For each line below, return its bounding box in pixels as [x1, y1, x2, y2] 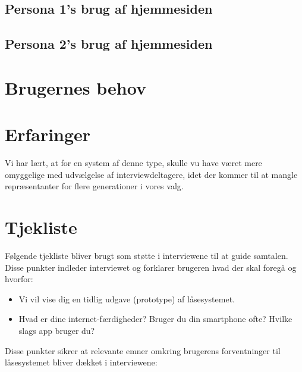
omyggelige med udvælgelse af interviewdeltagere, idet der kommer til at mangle [5, 168, 298, 180]
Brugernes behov [5, 75, 146, 99]
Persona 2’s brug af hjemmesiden [5, 35, 213, 53]
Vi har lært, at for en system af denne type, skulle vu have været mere [5, 157, 262, 169]
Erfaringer [5, 122, 91, 146]
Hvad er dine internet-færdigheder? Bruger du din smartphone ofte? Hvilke [18, 312, 292, 325]
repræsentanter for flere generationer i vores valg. [5, 180, 184, 192]
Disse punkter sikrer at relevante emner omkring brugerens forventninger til [5, 344, 281, 357]
